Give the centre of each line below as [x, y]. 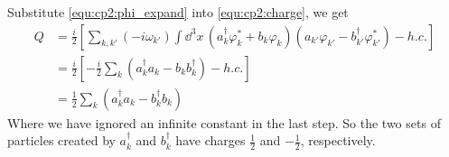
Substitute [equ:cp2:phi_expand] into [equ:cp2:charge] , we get [178, 12]
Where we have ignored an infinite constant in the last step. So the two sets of [224, 122]
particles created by [61, 140]
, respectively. [338, 140]
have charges [210, 140]
